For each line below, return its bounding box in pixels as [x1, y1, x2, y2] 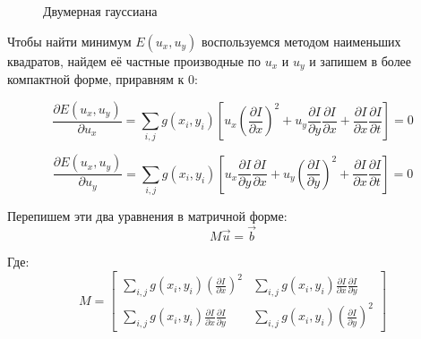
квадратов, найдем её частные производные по [7, 51, 262, 70]
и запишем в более [309, 51, 412, 70]
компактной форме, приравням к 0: [7, 70, 198, 89]
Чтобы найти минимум [7, 31, 132, 50]
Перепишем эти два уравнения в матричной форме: [7, 207, 288, 225]
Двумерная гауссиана [43, 2, 158, 20]
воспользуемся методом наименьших [201, 31, 401, 50]
